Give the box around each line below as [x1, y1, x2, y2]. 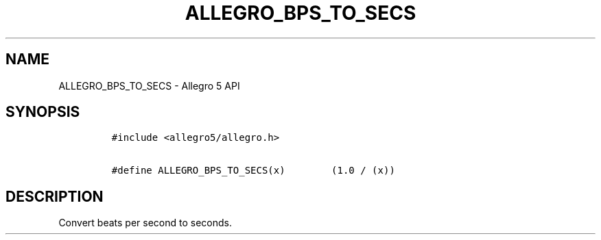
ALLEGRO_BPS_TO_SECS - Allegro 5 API [58, 79, 240, 92]
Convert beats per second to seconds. [58, 217, 232, 229]
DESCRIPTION [5, 187, 104, 205]
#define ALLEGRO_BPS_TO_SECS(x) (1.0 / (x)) [111, 165, 395, 176]
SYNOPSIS [5, 103, 80, 121]
